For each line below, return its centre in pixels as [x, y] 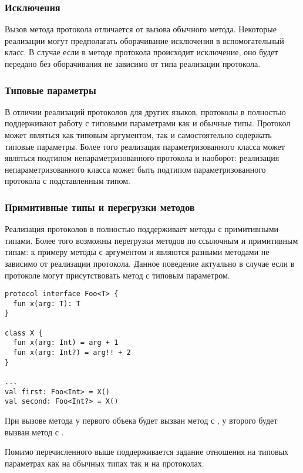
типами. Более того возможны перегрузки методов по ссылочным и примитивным [151, 240]
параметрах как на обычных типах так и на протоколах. [105, 463]
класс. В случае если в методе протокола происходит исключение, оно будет [142, 52]
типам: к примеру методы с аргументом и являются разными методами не [137, 252]
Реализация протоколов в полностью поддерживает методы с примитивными [142, 229]
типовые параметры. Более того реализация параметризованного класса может [145, 146]
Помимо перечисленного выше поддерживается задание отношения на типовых [147, 452]
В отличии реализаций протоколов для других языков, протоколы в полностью [145, 111]
